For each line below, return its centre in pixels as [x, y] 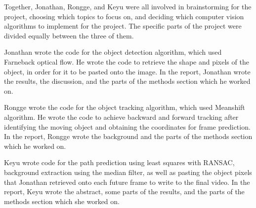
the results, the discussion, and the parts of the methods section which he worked [127, 81]
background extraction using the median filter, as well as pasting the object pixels [128, 172]
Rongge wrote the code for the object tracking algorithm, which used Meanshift [125, 107]
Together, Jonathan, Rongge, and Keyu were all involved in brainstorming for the [128, 6]
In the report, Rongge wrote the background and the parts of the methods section [128, 136]
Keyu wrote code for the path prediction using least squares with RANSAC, [119, 162]
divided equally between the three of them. [69, 35]
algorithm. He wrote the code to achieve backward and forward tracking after [121, 117]
